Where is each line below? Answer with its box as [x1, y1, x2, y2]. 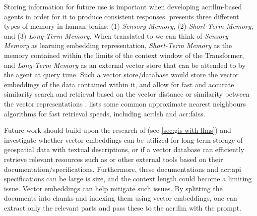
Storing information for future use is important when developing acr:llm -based [4, 1, 242, 11]
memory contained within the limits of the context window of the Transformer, [4, 50, 244, 60]
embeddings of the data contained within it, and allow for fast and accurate [4, 79, 234, 89]
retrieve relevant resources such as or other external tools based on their [4, 154, 223, 164]
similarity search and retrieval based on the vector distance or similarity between [4, 89, 250, 99]
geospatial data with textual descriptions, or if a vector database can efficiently [4, 144, 245, 155]
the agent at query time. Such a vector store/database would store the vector [4, 69, 239, 80]
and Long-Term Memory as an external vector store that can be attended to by [4, 59, 246, 70]
